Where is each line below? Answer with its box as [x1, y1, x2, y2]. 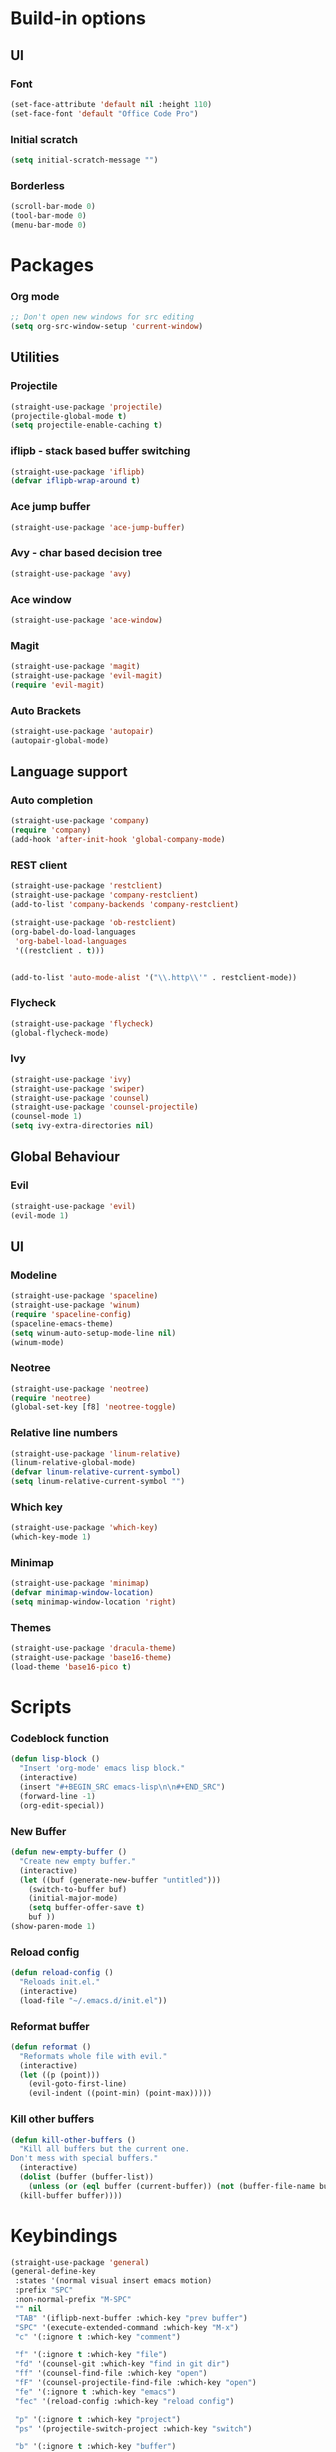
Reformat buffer [10, 2019, 90, 2033]
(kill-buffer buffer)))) [19, 2190, 123, 2201]
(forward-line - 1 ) [19, 1791, 97, 1801]
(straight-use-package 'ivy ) [10, 1074, 132, 1084]
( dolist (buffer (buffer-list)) [19, 2172, 155, 2182]
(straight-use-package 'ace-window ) [10, 615, 163, 625]
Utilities [10, 349, 60, 366]
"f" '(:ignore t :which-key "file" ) [14, 2350, 168, 2360]
